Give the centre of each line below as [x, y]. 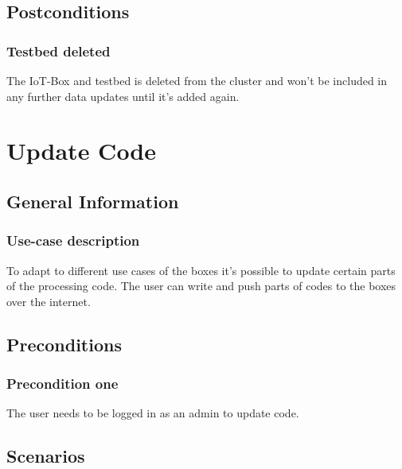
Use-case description [73, 240]
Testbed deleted [59, 50]
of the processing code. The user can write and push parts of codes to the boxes [201, 286]
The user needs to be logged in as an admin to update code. [153, 413]
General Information [93, 201]
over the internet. [49, 301]
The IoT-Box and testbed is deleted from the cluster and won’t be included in [197, 80]
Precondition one [62, 384]
